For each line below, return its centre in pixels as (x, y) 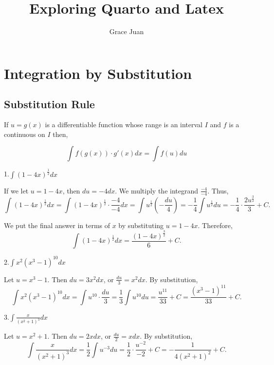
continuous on (25, 134)
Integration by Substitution (98, 73)
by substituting (141, 225)
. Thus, (218, 190)
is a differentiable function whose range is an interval (124, 125)
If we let (16, 190)
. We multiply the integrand (157, 190)
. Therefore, (215, 225)
